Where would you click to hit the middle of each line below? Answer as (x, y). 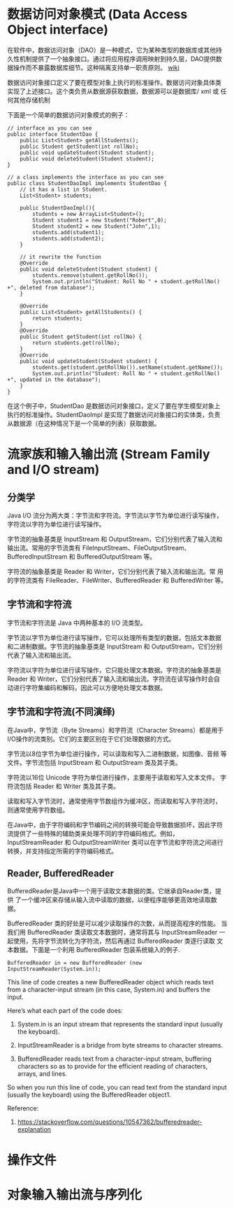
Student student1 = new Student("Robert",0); (100, 220)
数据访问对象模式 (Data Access (97, 14)
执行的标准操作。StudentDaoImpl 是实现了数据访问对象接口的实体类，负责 (114, 414)
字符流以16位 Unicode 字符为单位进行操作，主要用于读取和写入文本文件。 (113, 777)
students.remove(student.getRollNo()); (90, 275)
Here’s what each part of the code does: (65, 1011)
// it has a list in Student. (64, 189)
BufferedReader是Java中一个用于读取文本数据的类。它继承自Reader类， (111, 891)
